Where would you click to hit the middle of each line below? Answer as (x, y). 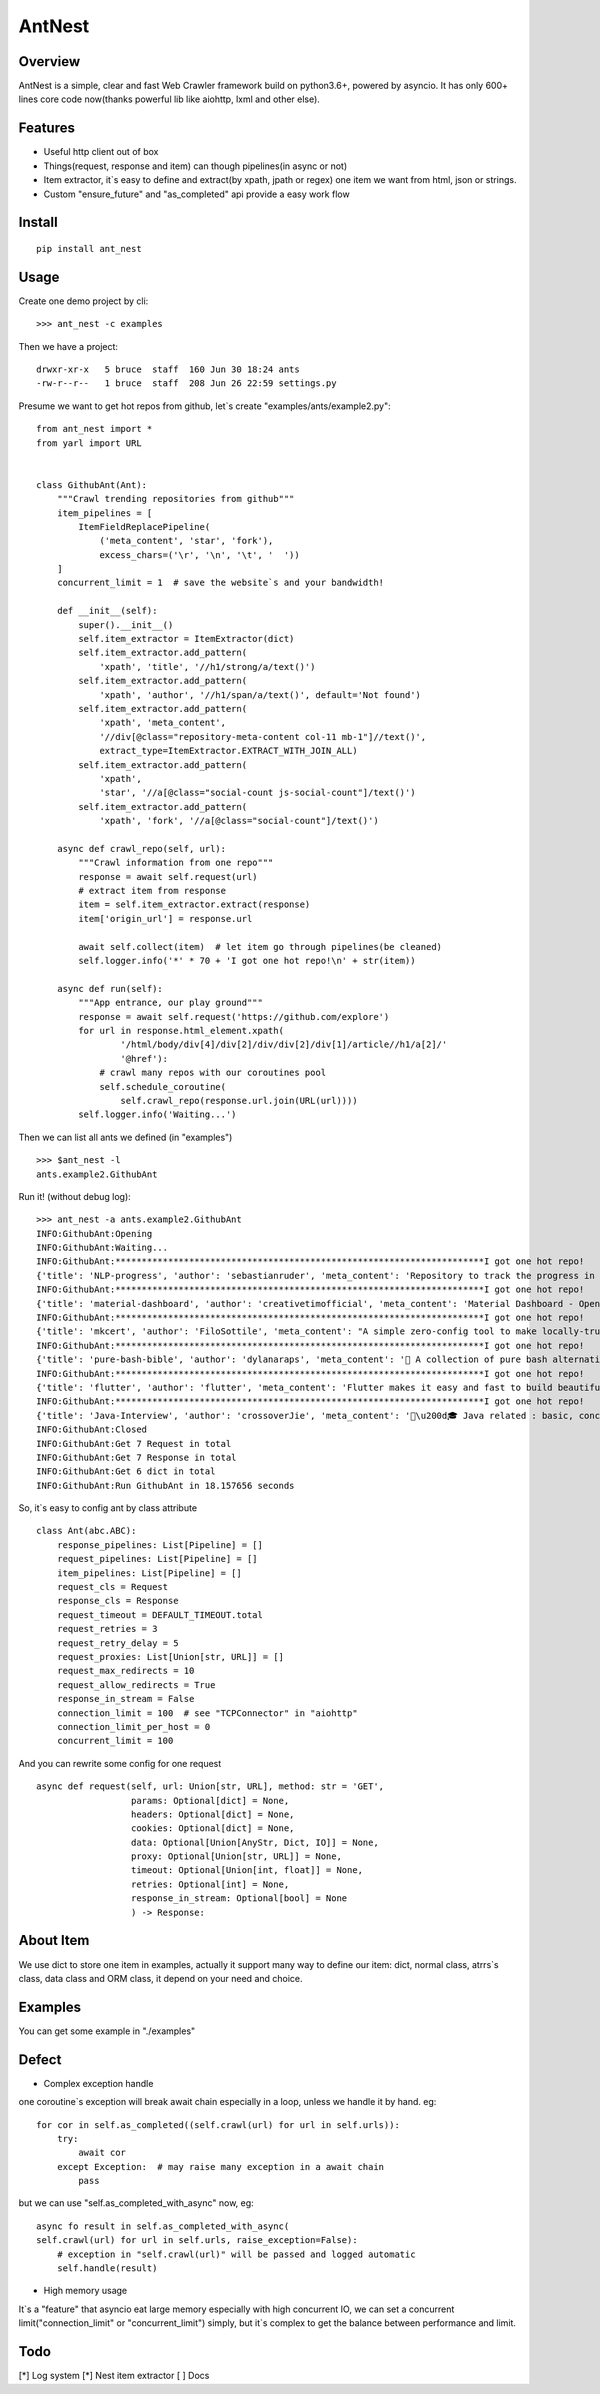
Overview (49, 61)
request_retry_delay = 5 (117, 1643)
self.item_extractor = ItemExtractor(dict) (186, 639)
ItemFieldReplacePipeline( (144, 526)
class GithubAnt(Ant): (92, 484)
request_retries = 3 (107, 1629)
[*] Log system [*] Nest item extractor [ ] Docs (114, 2376)
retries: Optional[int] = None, (210, 1884)
